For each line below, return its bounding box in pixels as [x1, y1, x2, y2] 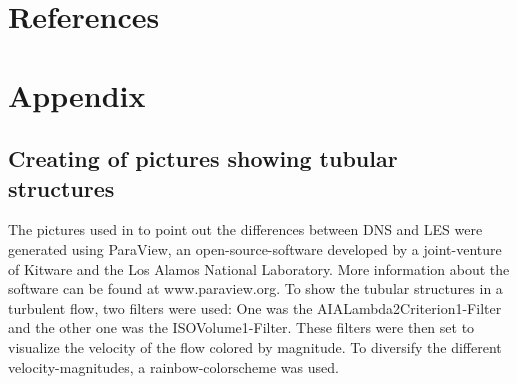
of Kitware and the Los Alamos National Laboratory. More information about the [8, 258, 510, 279]
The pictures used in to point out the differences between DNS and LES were [8, 219, 483, 240]
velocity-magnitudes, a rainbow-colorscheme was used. [8, 356, 339, 377]
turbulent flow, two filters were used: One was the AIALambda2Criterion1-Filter [8, 297, 502, 318]
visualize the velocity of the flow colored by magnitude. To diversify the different [8, 336, 502, 357]
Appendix [8, 74, 146, 115]
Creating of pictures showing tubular [8, 143, 398, 174]
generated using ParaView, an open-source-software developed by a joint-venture [8, 238, 502, 259]
